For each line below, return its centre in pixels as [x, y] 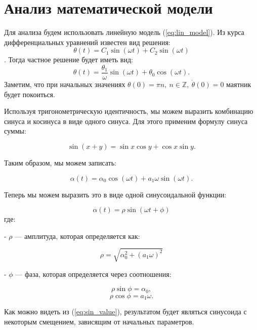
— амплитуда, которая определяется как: [77, 236]
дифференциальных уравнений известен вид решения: [87, 42]
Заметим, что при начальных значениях [65, 84]
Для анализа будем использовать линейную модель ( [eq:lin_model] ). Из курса [124, 32]
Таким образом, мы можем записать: [60, 162]
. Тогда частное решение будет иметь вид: [69, 59]
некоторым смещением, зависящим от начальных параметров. [99, 321]
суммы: [15, 131]
